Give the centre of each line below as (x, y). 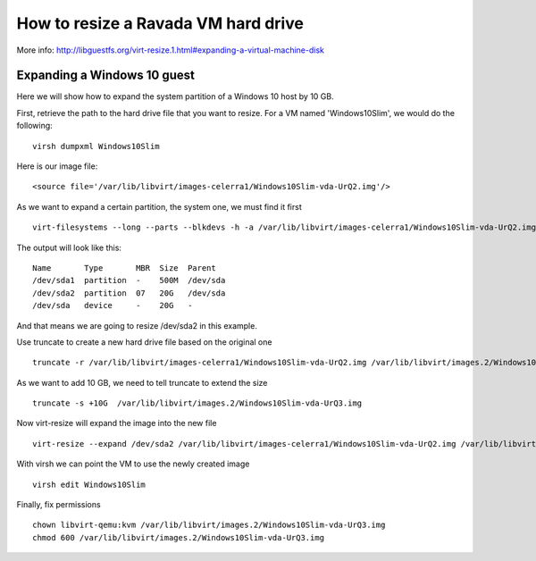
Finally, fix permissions (59, 505)
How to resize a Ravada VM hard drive (160, 23)
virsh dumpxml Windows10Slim (96, 146)
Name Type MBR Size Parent (124, 268)
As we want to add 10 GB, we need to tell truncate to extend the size (142, 382)
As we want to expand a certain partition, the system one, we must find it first (159, 206)
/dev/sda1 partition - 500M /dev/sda (129, 280)
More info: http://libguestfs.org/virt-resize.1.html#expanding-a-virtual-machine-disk (171, 50)
